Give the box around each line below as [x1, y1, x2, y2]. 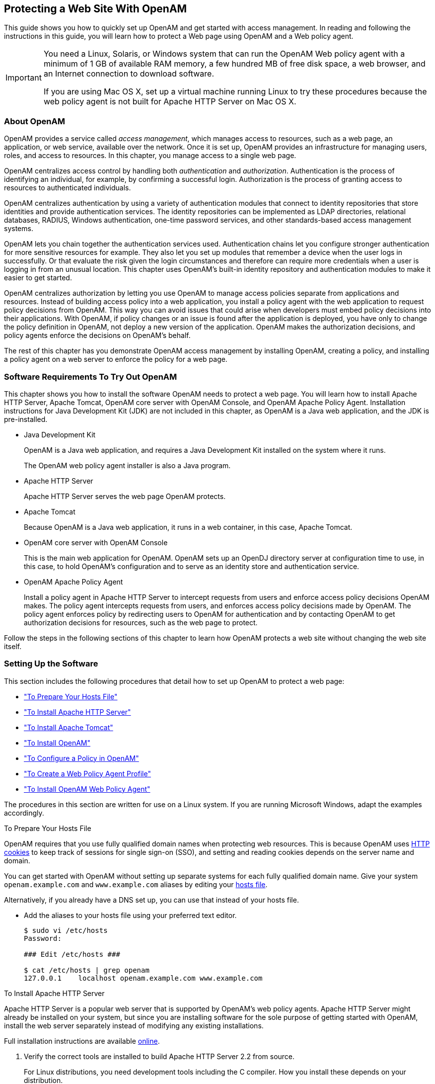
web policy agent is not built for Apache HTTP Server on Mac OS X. [43, 96, 296, 107]
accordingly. [4, 808, 44, 817]
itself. [4, 642, 22, 651]
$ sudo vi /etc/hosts [24, 926, 108, 934]
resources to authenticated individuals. [4, 183, 131, 192]
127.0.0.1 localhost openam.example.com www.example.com [24, 974, 263, 982]
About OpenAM [4, 116, 65, 126]
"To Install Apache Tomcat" [24, 723, 113, 732]
